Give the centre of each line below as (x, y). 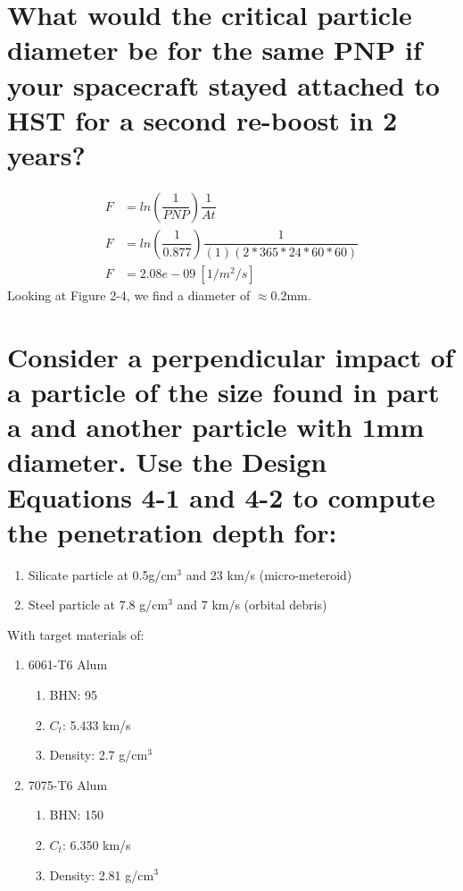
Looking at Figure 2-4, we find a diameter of (129, 294)
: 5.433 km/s (96, 724)
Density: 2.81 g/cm (102, 874)
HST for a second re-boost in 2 (203, 119)
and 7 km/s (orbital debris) (252, 605)
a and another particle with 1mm (216, 427)
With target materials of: (76, 634)
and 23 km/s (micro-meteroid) (269, 574)
